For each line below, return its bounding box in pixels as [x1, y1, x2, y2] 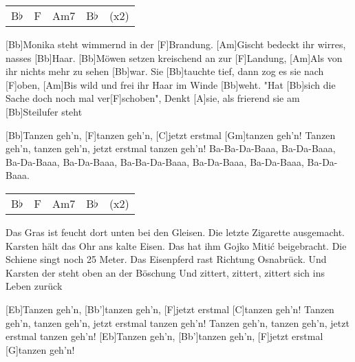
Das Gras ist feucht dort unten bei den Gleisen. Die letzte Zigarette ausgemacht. [6, 224, 345, 239]
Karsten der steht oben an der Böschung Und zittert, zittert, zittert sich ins [6, 265, 325, 279]
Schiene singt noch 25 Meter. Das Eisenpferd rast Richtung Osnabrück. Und [6, 252, 327, 266]
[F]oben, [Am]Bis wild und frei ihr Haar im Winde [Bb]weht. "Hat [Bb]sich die [6, 77, 336, 92]
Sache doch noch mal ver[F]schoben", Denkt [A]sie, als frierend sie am [6, 91, 300, 105]
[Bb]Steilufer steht [6, 104, 83, 118]
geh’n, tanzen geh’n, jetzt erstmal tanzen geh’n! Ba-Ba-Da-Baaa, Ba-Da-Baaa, [6, 141, 336, 156]
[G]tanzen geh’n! [6, 342, 75, 356]
